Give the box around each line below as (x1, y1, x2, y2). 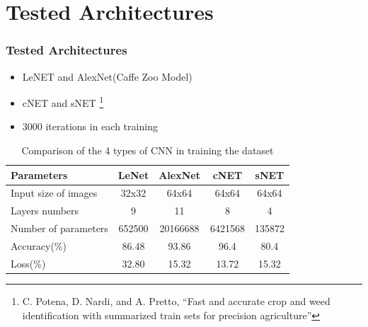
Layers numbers (11, 203, 79, 218)
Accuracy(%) (11, 239, 67, 253)
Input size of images (11, 185, 98, 200)
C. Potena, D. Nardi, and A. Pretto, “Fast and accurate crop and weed (22, 293, 330, 308)
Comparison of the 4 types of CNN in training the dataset (21, 143, 274, 158)
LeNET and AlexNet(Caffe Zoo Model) (22, 69, 192, 84)
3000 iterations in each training (22, 119, 158, 134)
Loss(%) (11, 256, 46, 270)
